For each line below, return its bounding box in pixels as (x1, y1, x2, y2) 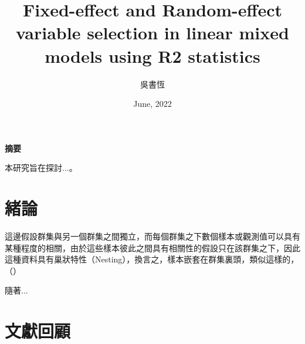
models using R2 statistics (45, 43, 260, 68)
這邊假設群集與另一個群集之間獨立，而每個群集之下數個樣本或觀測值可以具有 (5, 230, 300, 242)
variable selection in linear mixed (16, 21, 289, 45)
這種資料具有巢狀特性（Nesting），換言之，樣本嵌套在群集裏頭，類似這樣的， (5, 253, 299, 265)
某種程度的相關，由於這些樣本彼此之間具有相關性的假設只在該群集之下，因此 (5, 241, 300, 254)
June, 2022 (133, 97, 172, 110)
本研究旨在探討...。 (5, 161, 77, 174)
